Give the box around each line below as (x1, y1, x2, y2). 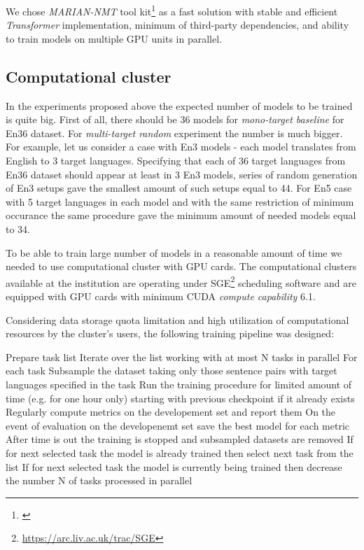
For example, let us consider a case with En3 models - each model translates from (6, 139, 356, 154)
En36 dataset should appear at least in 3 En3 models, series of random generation (6, 167, 358, 181)
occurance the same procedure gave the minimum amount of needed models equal (6, 208, 356, 223)
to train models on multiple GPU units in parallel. (6, 31, 222, 45)
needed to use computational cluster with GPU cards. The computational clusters (6, 259, 357, 274)
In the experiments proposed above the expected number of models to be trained (6, 98, 353, 113)
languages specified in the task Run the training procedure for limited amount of (6, 376, 352, 391)
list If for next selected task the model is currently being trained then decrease (6, 459, 342, 474)
